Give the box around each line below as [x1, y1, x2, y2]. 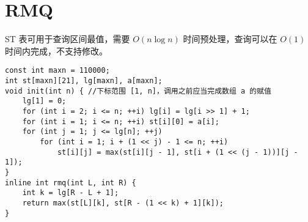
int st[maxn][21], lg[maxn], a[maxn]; [5, 76, 163, 85]
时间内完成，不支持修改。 [5, 44, 108, 57]
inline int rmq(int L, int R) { [5, 178, 136, 187]
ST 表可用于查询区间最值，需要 [5, 32, 130, 45]
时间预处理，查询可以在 [183, 32, 277, 45]
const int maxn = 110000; [5, 66, 110, 75]
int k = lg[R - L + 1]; [22, 188, 119, 198]
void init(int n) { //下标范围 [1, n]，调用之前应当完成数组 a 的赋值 [5, 86, 271, 95]
